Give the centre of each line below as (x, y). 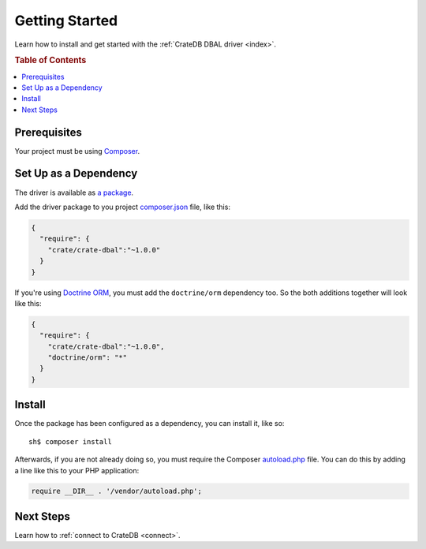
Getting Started (66, 21)
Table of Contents (50, 61)
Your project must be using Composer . (77, 151)
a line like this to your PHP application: (77, 470)
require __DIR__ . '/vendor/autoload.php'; (117, 491)
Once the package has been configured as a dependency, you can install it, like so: (149, 424)
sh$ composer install (70, 441)
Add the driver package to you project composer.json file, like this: (122, 207)
